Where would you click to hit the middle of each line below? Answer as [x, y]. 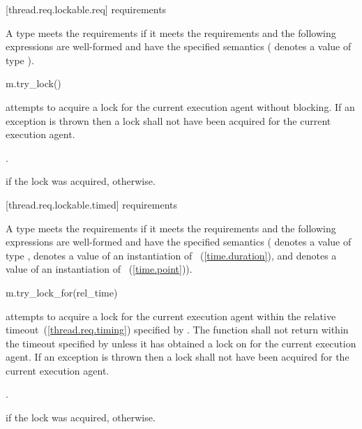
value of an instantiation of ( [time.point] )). [99, 269]
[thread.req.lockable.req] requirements [86, 9]
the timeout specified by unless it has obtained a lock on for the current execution [181, 343]
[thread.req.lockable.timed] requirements [92, 204]
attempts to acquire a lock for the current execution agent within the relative [171, 316]
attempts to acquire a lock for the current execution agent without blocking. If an [180, 106]
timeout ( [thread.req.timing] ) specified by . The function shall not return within [177, 330]
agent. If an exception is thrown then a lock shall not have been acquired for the [178, 357]
